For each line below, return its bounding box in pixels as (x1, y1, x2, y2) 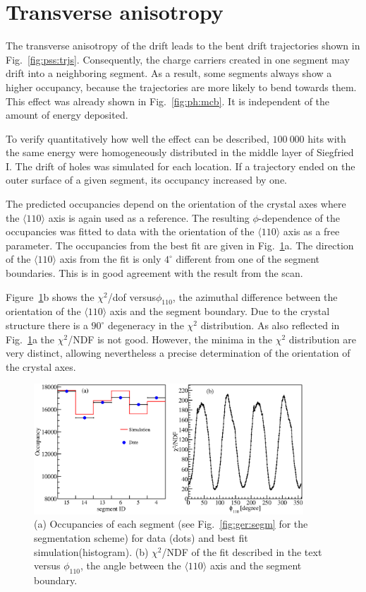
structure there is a (6, 318, 88, 333)
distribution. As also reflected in (200, 318, 340, 333)
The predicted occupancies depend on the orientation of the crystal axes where (6, 196, 346, 211)
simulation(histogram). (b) (34, 544, 149, 559)
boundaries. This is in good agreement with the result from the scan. (6, 266, 303, 280)
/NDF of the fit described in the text (161, 544, 322, 559)
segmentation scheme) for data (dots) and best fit (34, 531, 248, 545)
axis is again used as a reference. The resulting (48, 210, 250, 225)
